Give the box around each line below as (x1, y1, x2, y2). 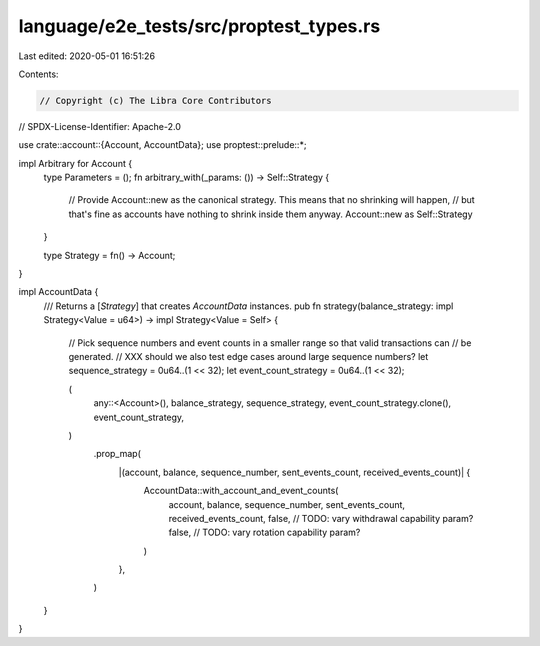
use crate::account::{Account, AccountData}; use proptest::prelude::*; (18, 139, 307, 151)
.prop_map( (93, 448, 142, 460)
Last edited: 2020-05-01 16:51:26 (18, 50, 155, 62)
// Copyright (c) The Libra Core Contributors (39, 95, 272, 106)
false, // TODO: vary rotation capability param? (168, 526, 361, 539)
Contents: (18, 68, 59, 80)
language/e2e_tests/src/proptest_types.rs (18, 15, 381, 37)
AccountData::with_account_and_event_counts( (143, 485, 339, 497)
